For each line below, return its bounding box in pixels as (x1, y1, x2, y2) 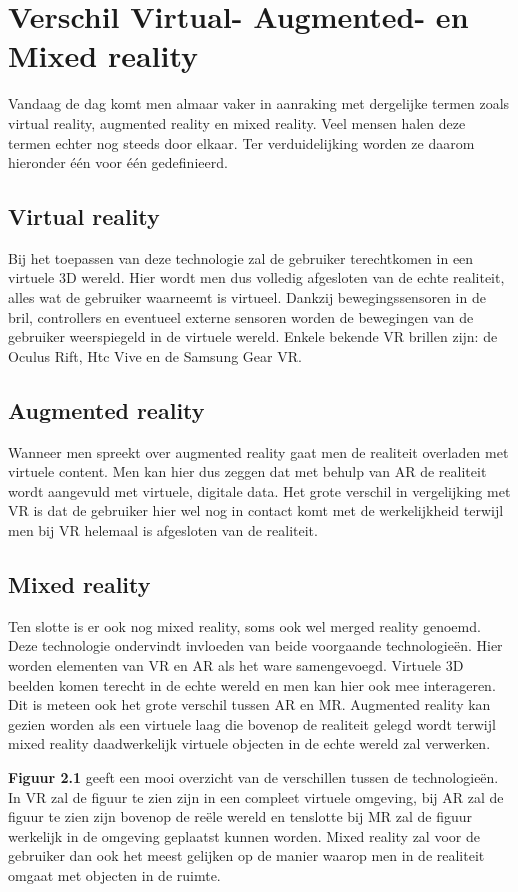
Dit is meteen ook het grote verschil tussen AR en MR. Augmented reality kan (8, 694, 491, 715)
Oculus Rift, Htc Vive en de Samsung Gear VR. (8, 345, 302, 366)
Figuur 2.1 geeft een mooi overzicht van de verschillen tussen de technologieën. (8, 766, 499, 787)
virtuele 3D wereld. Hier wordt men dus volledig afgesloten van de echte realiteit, (8, 267, 505, 288)
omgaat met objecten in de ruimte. (8, 864, 221, 885)
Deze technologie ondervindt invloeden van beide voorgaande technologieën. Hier (8, 635, 503, 656)
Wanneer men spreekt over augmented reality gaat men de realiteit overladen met (8, 441, 509, 462)
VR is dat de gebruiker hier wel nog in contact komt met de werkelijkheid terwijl (8, 500, 504, 521)
